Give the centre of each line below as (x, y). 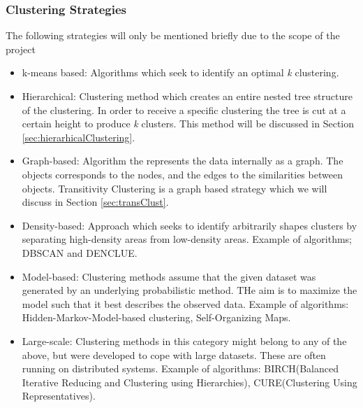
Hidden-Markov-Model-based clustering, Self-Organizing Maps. (156, 317)
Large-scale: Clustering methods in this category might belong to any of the (184, 340)
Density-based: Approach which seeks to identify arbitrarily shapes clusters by (190, 225)
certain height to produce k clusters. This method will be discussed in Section (188, 124)
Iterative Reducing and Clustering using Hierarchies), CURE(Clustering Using (190, 382)
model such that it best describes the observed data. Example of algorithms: (185, 303)
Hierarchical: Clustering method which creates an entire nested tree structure (187, 96)
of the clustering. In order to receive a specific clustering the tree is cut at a (184, 110)
